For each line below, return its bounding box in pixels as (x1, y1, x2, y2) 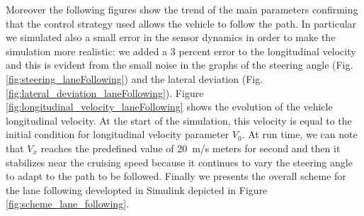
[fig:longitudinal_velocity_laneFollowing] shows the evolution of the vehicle (6, 99, 333, 114)
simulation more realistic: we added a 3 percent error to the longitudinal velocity (6, 43, 356, 58)
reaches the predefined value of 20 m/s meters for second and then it (40, 140, 341, 155)
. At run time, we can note (241, 127, 358, 142)
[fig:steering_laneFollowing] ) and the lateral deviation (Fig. (6, 71, 263, 86)
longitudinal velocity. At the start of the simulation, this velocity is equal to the (6, 113, 352, 127)
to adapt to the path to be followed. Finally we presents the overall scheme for (6, 169, 346, 183)
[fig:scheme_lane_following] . (6, 196, 129, 211)
